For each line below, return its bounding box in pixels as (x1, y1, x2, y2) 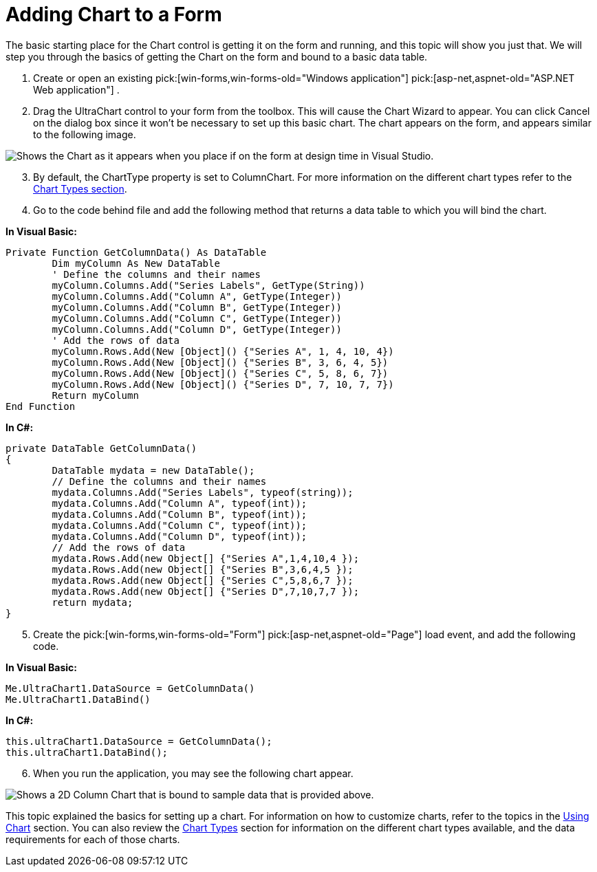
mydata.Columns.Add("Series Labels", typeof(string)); (52, 486, 354, 498)
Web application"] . (33, 83, 120, 96)
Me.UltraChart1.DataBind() (6, 693, 151, 705)
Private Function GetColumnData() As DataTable (6, 246, 267, 258)
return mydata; (52, 596, 133, 608)
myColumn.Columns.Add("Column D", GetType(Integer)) (52, 323, 342, 335)
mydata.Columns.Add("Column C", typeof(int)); (52, 519, 307, 531)
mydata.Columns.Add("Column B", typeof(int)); (52, 508, 307, 520)
